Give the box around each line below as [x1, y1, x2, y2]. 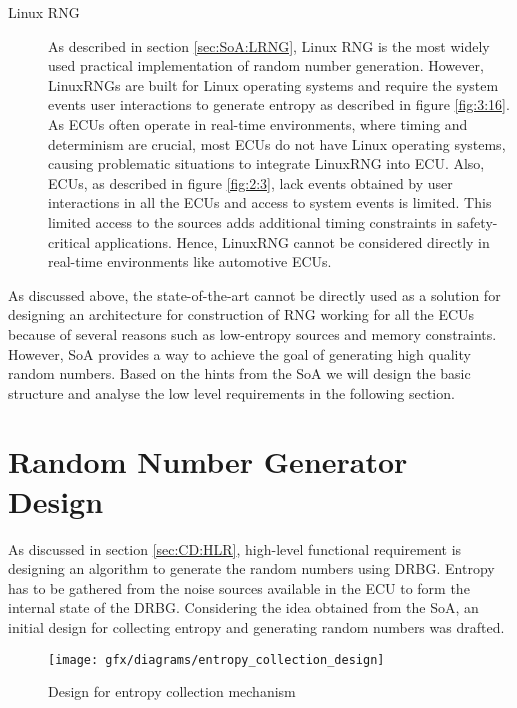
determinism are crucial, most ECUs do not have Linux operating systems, [48, 133, 506, 154]
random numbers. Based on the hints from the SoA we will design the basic [8, 363, 471, 384]
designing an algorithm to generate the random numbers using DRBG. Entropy [8, 558, 495, 579]
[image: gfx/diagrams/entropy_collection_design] [48, 652, 385, 667]
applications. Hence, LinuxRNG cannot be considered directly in [94, 231, 490, 252]
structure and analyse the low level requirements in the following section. [8, 382, 455, 403]
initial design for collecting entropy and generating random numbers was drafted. [8, 616, 505, 637]
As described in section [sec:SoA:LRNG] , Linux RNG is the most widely [48, 35, 490, 56]
